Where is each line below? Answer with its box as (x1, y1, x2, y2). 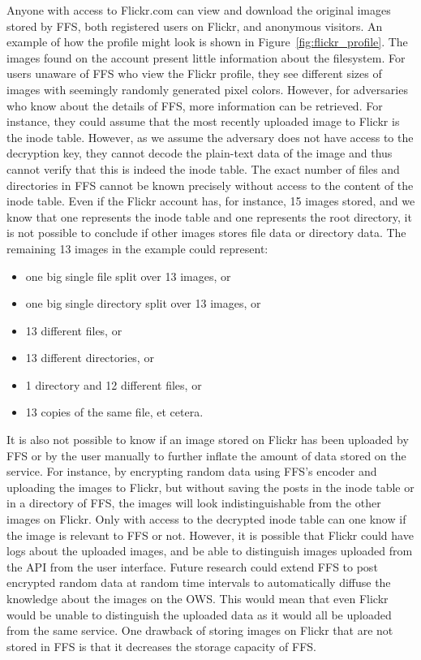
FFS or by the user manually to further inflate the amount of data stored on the (6, 446, 406, 464)
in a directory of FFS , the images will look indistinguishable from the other (6, 494, 381, 511)
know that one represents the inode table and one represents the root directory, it (6, 208, 412, 225)
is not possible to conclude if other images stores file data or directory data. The (6, 224, 406, 241)
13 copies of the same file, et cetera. (25, 403, 204, 421)
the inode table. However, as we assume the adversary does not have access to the (6, 128, 414, 145)
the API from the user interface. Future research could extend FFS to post (6, 558, 378, 575)
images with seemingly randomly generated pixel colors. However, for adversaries (6, 80, 408, 97)
